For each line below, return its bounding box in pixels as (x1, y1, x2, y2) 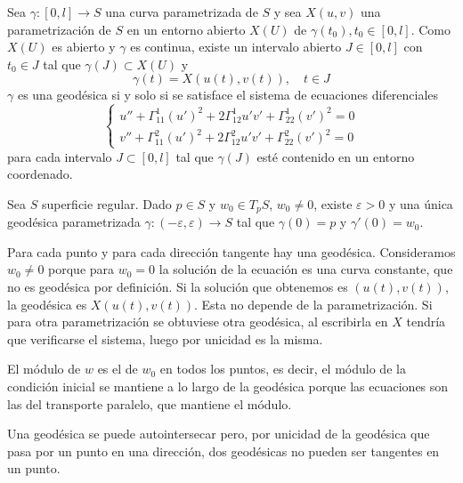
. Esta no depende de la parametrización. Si (194, 294, 433, 313)
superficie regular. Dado (41, 194, 172, 213)
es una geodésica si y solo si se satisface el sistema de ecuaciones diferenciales (17, 85, 439, 104)
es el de (97, 359, 138, 378)
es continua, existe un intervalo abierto (130, 37, 342, 56)
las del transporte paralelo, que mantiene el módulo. (7, 394, 292, 413)
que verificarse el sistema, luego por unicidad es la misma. (7, 329, 323, 348)
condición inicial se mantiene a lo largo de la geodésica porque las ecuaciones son (7, 376, 449, 395)
